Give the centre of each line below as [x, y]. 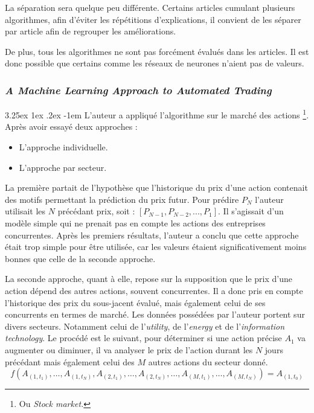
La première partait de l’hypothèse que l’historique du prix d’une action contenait [156, 187]
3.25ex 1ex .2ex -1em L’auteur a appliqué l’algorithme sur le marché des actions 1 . [157, 114]
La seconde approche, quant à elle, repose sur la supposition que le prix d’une [149, 279]
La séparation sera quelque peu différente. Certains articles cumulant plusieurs [150, 7]
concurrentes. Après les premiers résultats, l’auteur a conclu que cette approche [152, 235]
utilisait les [25, 211]
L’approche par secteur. [63, 167]
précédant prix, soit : [96, 211]
